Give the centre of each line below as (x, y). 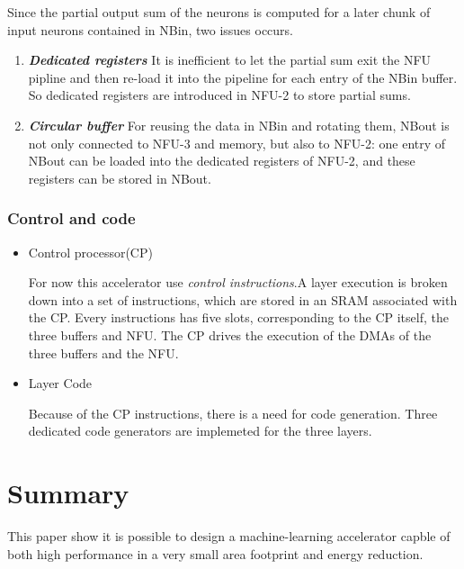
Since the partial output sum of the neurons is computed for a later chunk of (219, 12)
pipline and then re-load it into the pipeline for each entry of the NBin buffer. (243, 77)
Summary (68, 493)
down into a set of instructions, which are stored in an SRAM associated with (243, 299)
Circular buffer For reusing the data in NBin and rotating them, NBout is (239, 125)
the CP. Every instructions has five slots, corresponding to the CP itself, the (238, 317)
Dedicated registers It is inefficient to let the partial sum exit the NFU (230, 60)
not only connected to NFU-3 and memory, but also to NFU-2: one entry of (237, 143)
